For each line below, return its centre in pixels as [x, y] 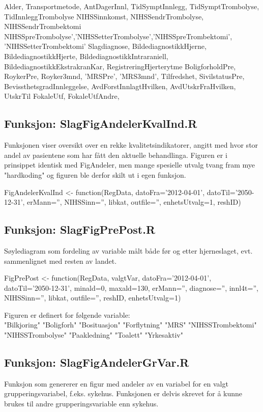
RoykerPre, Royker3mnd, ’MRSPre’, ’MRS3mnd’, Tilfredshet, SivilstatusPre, [124, 76]
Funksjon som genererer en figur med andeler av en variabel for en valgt [116, 383]
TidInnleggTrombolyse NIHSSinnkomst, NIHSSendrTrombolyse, [104, 16]
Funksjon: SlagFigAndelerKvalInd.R [101, 123]
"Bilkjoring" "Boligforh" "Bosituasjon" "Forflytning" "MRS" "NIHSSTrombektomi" [130, 325]
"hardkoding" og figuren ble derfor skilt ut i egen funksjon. [95, 174]
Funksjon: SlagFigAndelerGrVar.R [97, 362]
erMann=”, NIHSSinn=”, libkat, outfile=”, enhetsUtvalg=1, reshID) [134, 202]
